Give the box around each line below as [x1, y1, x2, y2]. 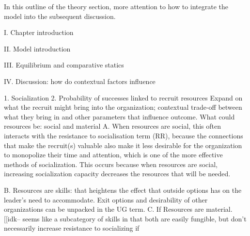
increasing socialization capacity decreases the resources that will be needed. [4, 169, 231, 179]
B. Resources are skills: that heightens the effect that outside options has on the [4, 185, 242, 195]
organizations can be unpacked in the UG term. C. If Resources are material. [4, 204, 233, 214]
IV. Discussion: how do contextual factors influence [4, 76, 156, 86]
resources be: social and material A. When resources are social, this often [4, 121, 221, 131]
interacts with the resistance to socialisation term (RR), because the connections [4, 130, 243, 140]
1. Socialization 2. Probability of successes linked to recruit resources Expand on [4, 92, 243, 102]
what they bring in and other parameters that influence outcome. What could [4, 111, 235, 121]
